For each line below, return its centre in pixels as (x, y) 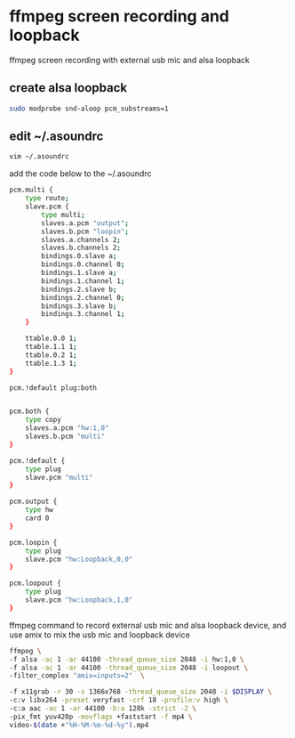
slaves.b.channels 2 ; (81, 248)
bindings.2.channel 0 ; (83, 297)
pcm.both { (29, 411)
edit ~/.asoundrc (56, 137)
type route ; (47, 199)
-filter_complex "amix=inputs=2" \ (77, 676)
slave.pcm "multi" (59, 477)
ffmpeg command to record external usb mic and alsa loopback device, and (148, 625)
